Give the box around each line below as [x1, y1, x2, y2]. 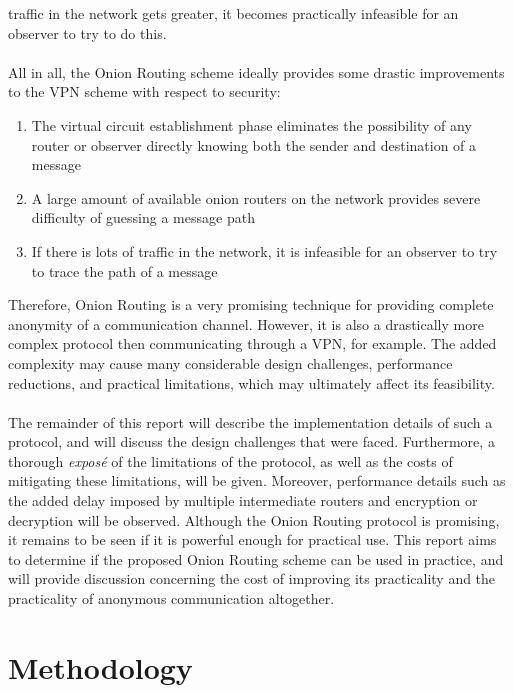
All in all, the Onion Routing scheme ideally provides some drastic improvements [8, 61, 505, 82]
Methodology [8, 646, 193, 687]
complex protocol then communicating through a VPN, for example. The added [8, 333, 497, 354]
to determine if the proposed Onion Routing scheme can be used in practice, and [8, 548, 504, 569]
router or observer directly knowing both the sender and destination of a [31, 134, 477, 155]
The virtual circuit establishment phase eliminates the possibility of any [31, 114, 472, 135]
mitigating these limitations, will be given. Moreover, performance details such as [8, 470, 506, 491]
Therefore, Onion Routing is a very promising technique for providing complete [8, 294, 494, 315]
